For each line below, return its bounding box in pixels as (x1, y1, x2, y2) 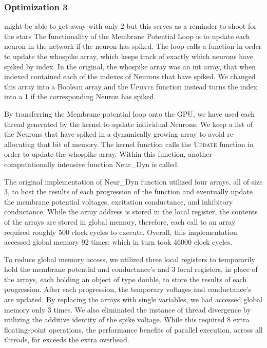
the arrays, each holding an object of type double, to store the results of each (4, 273, 247, 284)
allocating (4, 138, 35, 149)
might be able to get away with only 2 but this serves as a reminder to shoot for (4, 21, 257, 31)
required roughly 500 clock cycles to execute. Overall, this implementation (4, 226, 237, 237)
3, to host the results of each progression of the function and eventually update (4, 186, 253, 197)
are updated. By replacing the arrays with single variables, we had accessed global (4, 294, 262, 305)
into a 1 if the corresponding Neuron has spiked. (4, 91, 156, 102)
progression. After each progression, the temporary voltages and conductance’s (4, 284, 252, 295)
